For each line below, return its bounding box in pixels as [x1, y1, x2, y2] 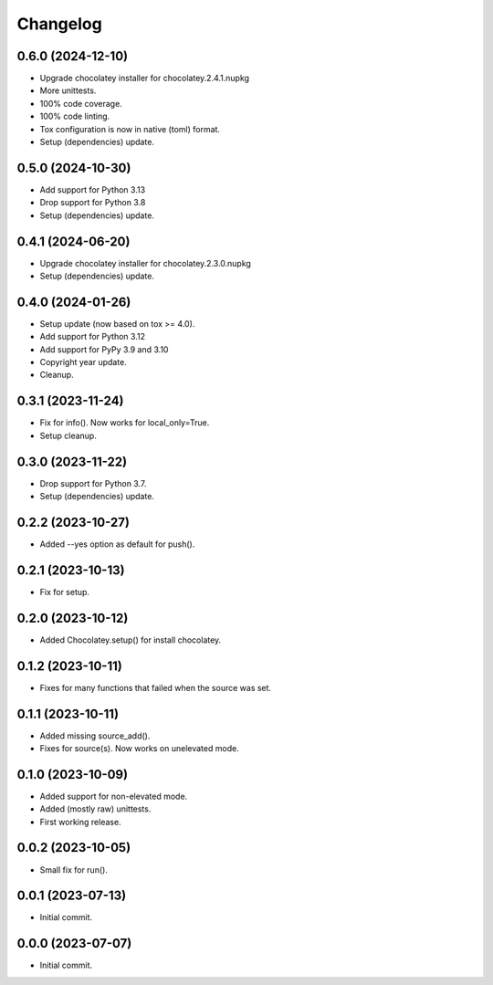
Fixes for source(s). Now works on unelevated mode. [39, 742, 239, 753]
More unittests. [39, 85, 97, 96]
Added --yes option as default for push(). [39, 539, 195, 550]
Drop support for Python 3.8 [39, 197, 146, 208]
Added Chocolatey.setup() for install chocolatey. [39, 634, 222, 645]
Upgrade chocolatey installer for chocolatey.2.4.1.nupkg [39, 73, 250, 84]
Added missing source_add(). [39, 730, 151, 741]
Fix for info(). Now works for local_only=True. [39, 417, 210, 428]
